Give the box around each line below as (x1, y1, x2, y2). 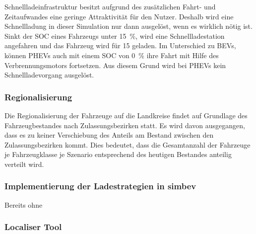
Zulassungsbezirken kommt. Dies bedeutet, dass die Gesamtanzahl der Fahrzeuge (4, 139, 251, 150)
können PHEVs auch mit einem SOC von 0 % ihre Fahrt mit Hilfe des (4, 50, 219, 60)
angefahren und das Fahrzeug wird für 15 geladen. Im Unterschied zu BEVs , (4, 40, 236, 51)
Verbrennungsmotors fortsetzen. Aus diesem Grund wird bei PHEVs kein (4, 60, 226, 70)
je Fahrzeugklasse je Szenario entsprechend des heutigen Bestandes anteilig (4, 149, 232, 159)
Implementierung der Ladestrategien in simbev (4, 180, 196, 192)
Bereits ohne (4, 199, 43, 210)
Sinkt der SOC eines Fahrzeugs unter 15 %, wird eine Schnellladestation (4, 30, 225, 41)
